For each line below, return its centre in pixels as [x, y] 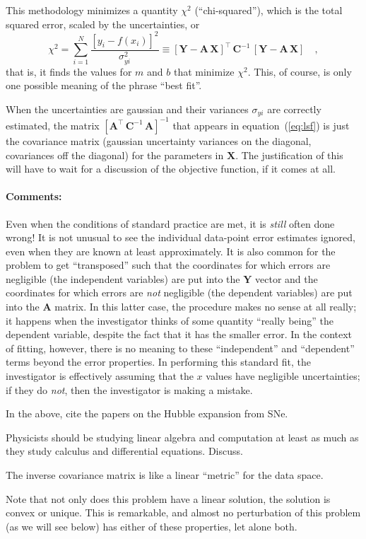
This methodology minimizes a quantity [92, 10]
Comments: [34, 196]
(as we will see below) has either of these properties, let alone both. [152, 526]
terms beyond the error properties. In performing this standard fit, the [158, 362]
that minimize [204, 71]
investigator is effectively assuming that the [100, 376]
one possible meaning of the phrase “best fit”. [104, 85]
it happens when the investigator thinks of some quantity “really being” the [170, 320]
